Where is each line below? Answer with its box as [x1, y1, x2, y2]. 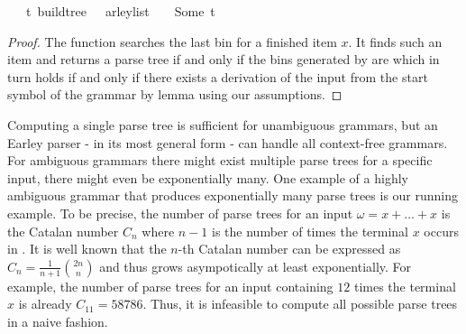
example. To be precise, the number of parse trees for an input [7, 203, 353, 222]
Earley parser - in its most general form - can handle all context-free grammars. [7, 133, 448, 152]
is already [18, 294, 72, 313]
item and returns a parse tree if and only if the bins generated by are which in [7, 50, 440, 69]
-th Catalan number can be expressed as [178, 239, 401, 258]
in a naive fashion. [7, 311, 108, 330]
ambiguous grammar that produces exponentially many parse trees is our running [7, 186, 459, 205]
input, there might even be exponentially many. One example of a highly [7, 168, 408, 187]
